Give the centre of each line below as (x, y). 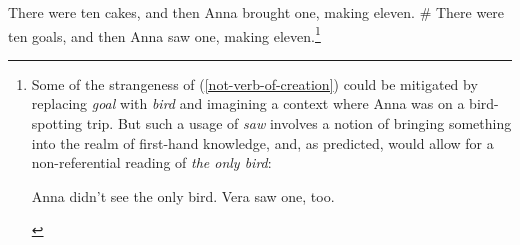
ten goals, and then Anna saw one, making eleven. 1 (164, 34)
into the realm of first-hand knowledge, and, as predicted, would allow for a (262, 142)
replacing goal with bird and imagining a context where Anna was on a (248, 103)
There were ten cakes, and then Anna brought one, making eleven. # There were (256, 12)
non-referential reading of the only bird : (151, 162)
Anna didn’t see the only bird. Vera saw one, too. (183, 195)
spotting (57, 123)
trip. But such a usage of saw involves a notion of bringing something (299, 123)
